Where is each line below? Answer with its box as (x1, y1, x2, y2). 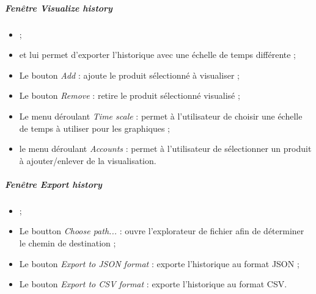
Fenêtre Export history (5, 177, 102, 190)
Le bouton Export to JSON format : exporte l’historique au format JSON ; (19, 257, 299, 270)
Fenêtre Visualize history (5, 1, 112, 14)
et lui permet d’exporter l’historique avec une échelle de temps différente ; (19, 48, 296, 61)
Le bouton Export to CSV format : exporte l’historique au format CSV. (19, 278, 287, 290)
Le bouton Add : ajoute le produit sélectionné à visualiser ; (19, 68, 240, 81)
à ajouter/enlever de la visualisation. (19, 154, 156, 167)
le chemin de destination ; (19, 237, 116, 249)
